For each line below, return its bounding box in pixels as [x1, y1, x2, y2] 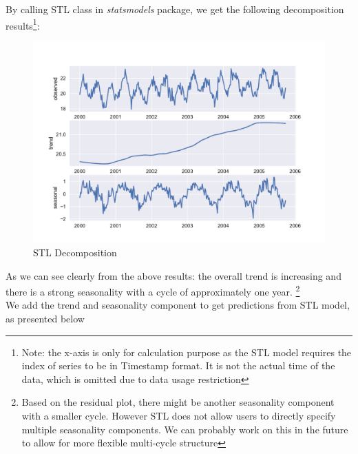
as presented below [6, 311, 85, 325]
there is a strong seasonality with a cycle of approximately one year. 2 [6, 282, 300, 298]
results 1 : [6, 16, 40, 32]
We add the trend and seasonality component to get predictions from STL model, [6, 298, 350, 312]
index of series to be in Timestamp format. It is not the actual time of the [21, 358, 335, 373]
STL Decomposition [33, 245, 117, 259]
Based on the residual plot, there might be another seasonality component [21, 395, 335, 409]
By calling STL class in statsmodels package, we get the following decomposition [6, 2, 344, 16]
